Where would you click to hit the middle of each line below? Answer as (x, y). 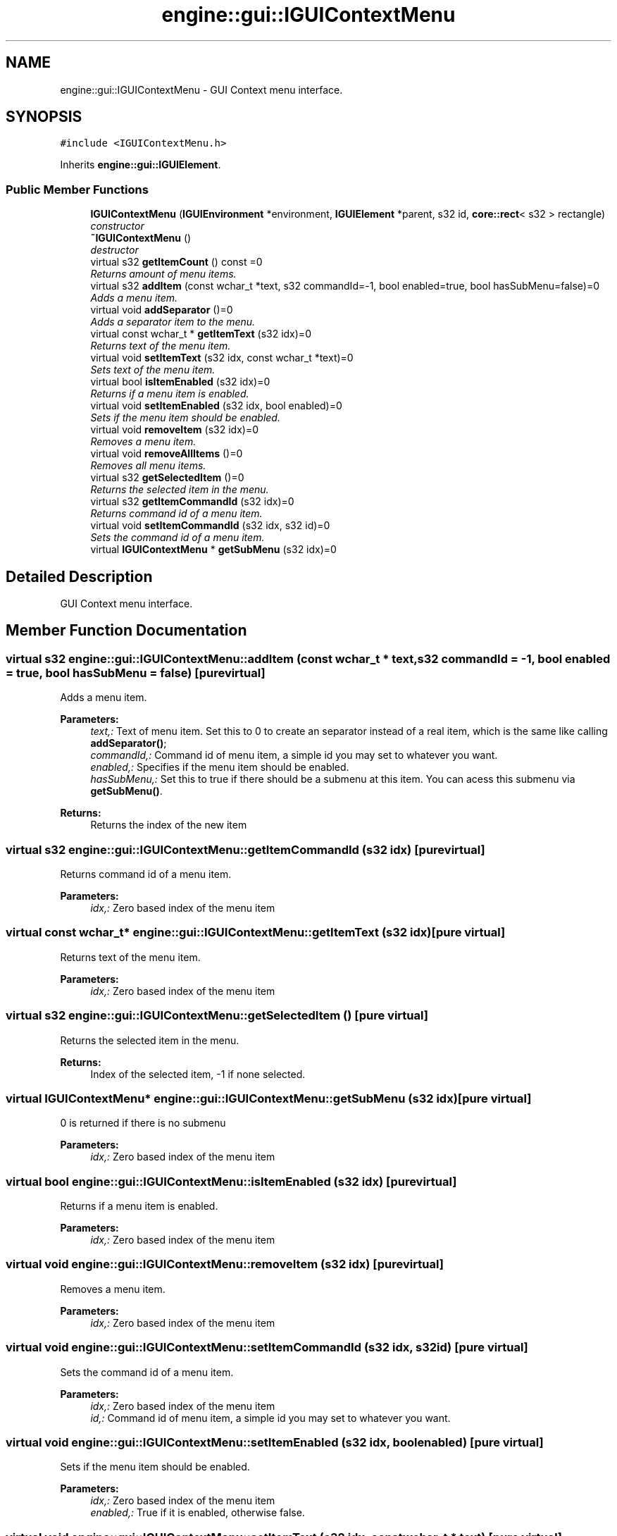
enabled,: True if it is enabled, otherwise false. (198, 1513)
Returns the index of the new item (169, 825)
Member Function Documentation (126, 631)
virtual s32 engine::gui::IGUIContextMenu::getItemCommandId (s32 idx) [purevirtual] (245, 849)
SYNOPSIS (44, 117)
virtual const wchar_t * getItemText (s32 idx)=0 (201, 334)
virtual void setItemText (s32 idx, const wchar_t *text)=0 (222, 358)
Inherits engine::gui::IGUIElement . (141, 165)
